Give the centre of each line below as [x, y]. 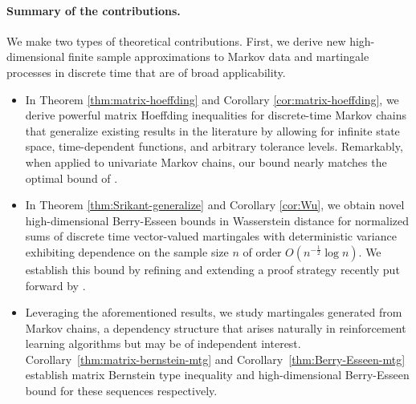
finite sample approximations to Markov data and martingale [219, 57]
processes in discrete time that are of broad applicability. [146, 72]
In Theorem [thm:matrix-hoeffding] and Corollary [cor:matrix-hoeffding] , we [212, 99]
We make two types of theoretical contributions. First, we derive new [176, 40]
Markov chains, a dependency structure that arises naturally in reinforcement [216, 327]
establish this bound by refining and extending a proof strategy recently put [212, 269]
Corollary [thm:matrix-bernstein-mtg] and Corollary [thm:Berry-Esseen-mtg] [215, 359]
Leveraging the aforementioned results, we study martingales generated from [214, 312]
